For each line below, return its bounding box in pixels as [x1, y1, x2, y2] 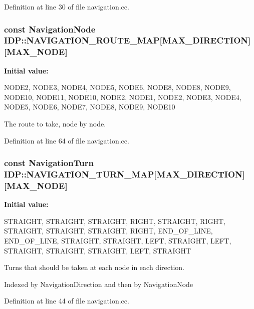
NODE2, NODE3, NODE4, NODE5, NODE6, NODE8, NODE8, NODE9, [4, 82, 231, 92]
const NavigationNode [4, 22, 96, 35]
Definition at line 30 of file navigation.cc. [4, 1, 129, 11]
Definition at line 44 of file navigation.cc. [4, 295, 129, 306]
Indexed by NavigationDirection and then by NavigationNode [4, 278, 193, 289]
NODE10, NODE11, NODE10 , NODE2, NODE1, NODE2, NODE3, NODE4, [4, 91, 241, 102]
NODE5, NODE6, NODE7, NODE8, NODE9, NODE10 [4, 101, 175, 112]
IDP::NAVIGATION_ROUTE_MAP [4, 34, 160, 46]
